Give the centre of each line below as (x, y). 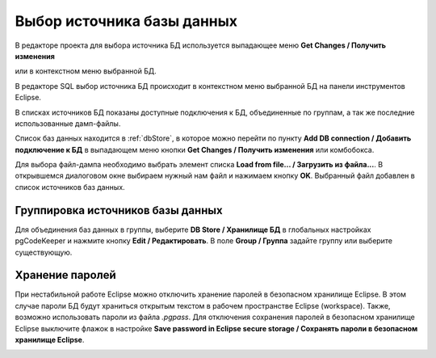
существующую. (44, 252)
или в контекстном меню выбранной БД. (86, 71)
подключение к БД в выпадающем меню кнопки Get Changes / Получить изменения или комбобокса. (195, 150)
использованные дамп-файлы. (68, 123)
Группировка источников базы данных (119, 210)
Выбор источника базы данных (126, 21)
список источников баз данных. (70, 187)
